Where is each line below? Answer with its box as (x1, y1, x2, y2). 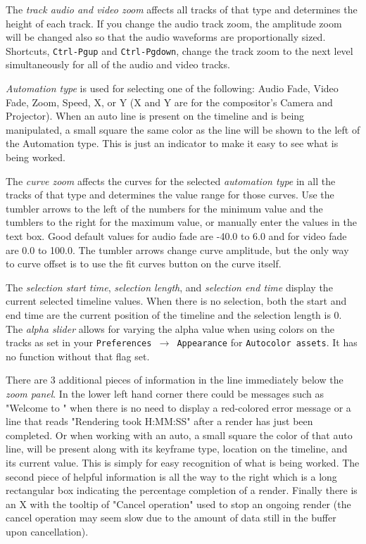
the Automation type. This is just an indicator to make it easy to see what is (6, 136, 339, 151)
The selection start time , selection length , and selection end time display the (6, 279, 333, 294)
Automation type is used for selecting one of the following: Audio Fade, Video (6, 81, 339, 96)
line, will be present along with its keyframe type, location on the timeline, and (6, 441, 348, 456)
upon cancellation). (6, 524, 89, 538)
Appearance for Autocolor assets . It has (177, 335, 358, 350)
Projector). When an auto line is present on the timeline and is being (6, 108, 305, 123)
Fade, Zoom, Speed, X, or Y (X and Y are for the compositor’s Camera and (6, 94, 333, 109)
